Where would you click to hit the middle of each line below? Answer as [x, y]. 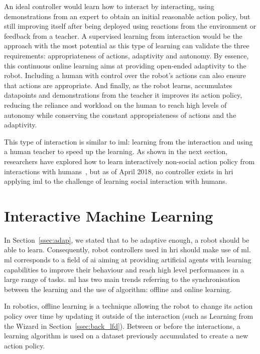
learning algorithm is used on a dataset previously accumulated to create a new [126, 336]
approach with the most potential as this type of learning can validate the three [127, 46]
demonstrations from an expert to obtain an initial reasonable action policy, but [127, 16]
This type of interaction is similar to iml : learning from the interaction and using [128, 141]
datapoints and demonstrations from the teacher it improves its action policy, [123, 95]
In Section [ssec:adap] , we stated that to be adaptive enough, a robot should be [127, 239]
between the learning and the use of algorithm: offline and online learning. [118, 289]
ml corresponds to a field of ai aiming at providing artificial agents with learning [128, 259]
